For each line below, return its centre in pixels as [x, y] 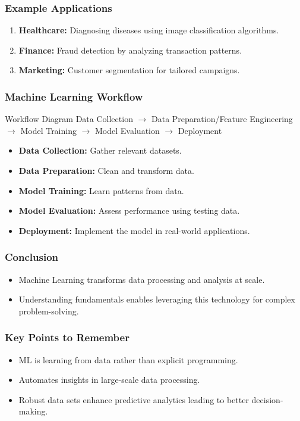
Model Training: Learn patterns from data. [101, 190]
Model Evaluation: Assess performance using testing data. [129, 210]
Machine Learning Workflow [74, 96]
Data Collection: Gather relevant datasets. [100, 150]
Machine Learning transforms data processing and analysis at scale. [142, 279]
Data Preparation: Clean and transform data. [106, 170]
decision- [267, 399]
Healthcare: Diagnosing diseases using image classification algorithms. [149, 30]
